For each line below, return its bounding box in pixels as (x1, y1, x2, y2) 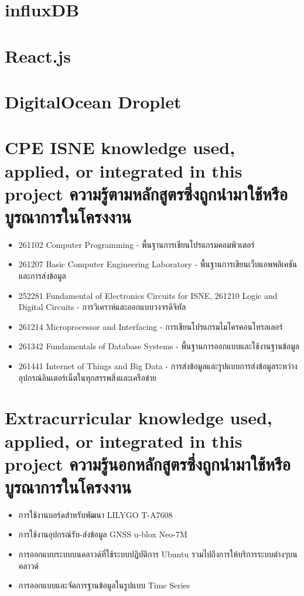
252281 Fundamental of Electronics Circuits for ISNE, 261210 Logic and (18, 289, 278, 301)
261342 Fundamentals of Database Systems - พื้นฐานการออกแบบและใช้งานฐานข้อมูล (18, 340, 299, 352)
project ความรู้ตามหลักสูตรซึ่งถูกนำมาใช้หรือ (5, 181, 288, 205)
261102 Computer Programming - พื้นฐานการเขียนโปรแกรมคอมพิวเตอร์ (18, 238, 255, 250)
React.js (5, 43, 71, 67)
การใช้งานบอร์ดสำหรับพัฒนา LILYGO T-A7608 (18, 508, 173, 520)
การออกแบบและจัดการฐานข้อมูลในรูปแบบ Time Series (18, 579, 190, 591)
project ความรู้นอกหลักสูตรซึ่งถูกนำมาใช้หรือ (5, 451, 291, 475)
